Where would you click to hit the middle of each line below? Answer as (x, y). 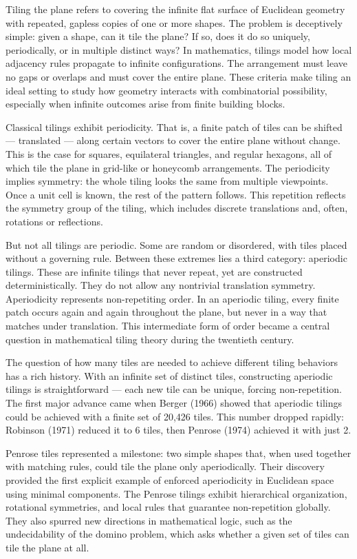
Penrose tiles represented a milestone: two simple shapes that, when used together (178, 453)
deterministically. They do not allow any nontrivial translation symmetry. (161, 285)
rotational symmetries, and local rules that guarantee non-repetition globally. (168, 507)
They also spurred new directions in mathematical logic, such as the (149, 520)
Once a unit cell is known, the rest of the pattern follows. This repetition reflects (176, 194)
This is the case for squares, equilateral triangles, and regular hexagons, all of (169, 153)
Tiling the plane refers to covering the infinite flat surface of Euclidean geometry (175, 9)
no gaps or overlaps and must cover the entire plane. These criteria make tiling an (178, 76)
